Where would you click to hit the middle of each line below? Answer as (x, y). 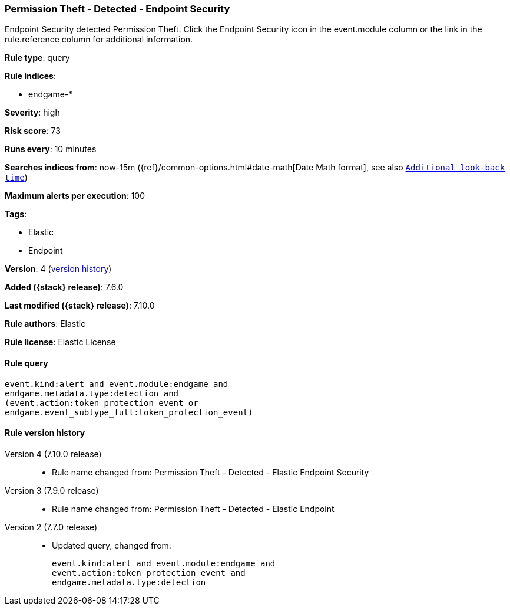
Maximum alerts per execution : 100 (75, 196)
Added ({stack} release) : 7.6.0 (64, 287)
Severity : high (32, 113)
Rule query (27, 363)
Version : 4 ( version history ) (58, 269)
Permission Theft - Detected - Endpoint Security (117, 9)
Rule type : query (37, 58)
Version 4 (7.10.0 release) (53, 454)
